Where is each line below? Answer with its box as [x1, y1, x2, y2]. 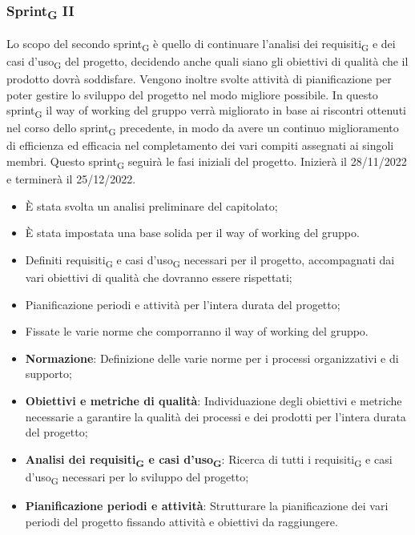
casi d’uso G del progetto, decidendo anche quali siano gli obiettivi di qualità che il [6, 52, 409, 71]
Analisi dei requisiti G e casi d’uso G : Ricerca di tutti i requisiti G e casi [25, 450, 393, 469]
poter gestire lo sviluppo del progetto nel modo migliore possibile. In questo [6, 86, 378, 103]
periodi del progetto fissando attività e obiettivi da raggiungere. [25, 513, 338, 529]
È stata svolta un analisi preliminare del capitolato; [25, 197, 278, 214]
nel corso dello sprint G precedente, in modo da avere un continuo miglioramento [6, 119, 399, 139]
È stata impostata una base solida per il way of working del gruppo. [25, 224, 360, 241]
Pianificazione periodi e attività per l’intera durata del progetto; [25, 296, 340, 312]
